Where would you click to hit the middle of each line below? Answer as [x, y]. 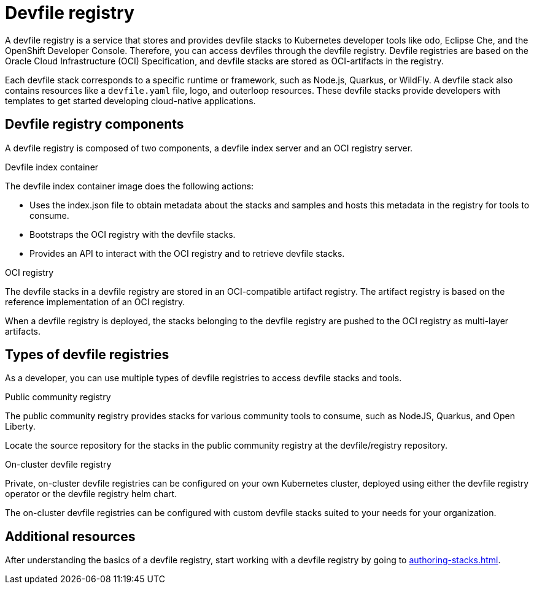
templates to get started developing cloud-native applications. [130, 101]
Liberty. [20, 427]
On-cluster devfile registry [58, 465]
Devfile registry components [95, 124]
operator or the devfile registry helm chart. [91, 494]
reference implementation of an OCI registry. [95, 302]
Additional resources [70, 536]
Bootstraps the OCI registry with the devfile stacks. [133, 234]
